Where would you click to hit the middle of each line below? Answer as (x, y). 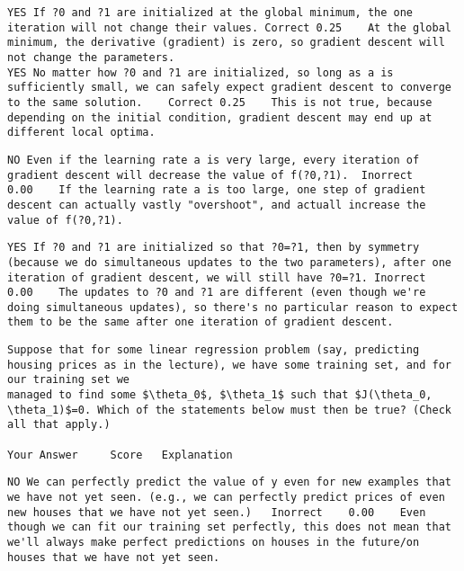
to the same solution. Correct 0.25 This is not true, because (220, 102)
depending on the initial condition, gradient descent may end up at (220, 117)
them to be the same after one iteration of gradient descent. (201, 322)
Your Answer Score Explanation (120, 455)
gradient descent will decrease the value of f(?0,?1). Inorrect (210, 175)
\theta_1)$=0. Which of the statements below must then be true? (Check (229, 410)
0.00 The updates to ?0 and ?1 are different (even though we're (217, 293)
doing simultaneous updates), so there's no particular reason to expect (233, 307)
